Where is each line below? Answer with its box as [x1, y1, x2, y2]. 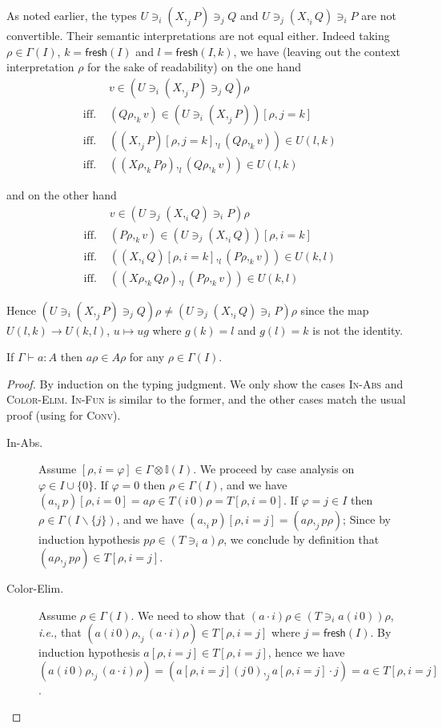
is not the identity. [312, 321, 404, 338]
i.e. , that [38, 624, 82, 641]
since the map [300, 301, 369, 318]
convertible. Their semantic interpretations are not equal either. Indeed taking [6, 27, 390, 43]
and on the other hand [6, 186, 117, 203]
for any [129, 348, 165, 365]
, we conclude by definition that [223, 531, 380, 548]
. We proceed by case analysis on [193, 461, 355, 477]
